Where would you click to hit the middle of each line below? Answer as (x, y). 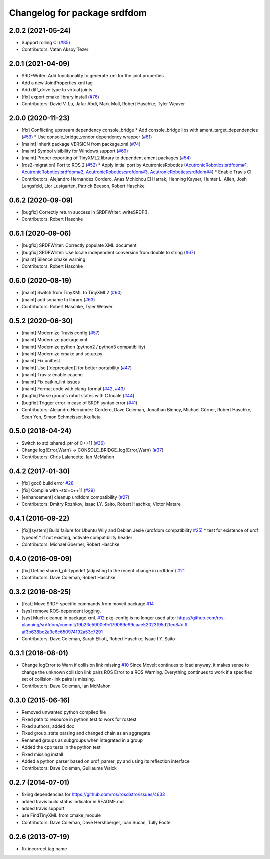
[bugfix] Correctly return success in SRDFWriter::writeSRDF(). (85, 212)
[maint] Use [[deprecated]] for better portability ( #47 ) (77, 368)
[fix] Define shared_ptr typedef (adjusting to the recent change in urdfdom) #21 (103, 570)
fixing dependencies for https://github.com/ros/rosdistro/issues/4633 (93, 794)
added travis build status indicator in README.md (73, 801)
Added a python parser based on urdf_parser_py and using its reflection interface (106, 761)
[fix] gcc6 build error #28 (48, 483)
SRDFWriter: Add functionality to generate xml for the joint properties (93, 76)
